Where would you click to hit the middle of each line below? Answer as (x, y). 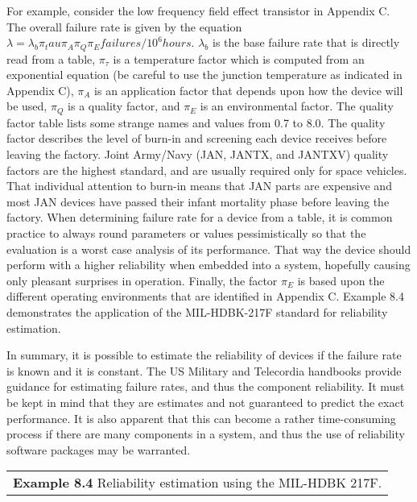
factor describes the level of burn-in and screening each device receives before (197, 138)
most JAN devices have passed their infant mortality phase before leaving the (198, 201)
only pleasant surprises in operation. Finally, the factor (142, 280)
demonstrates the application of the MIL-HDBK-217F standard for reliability (197, 312)
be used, (27, 106)
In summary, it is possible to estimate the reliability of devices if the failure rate (204, 355)
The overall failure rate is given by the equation (124, 26)
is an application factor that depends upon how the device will (249, 90)
